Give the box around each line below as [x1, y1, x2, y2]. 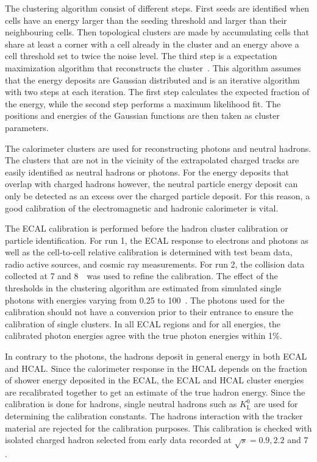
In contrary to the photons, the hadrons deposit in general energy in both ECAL [5, 350, 307, 363]
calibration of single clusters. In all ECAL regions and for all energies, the [5, 317, 281, 330]
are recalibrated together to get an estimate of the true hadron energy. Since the [5, 385, 305, 398]
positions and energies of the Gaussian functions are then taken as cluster [5, 109, 280, 122]
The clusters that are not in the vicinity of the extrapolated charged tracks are [5, 154, 299, 166]
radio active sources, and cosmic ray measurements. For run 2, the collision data [5, 257, 305, 270]
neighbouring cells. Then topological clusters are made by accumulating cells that [5, 26, 309, 38]
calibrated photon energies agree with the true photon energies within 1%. [5, 329, 282, 342]
